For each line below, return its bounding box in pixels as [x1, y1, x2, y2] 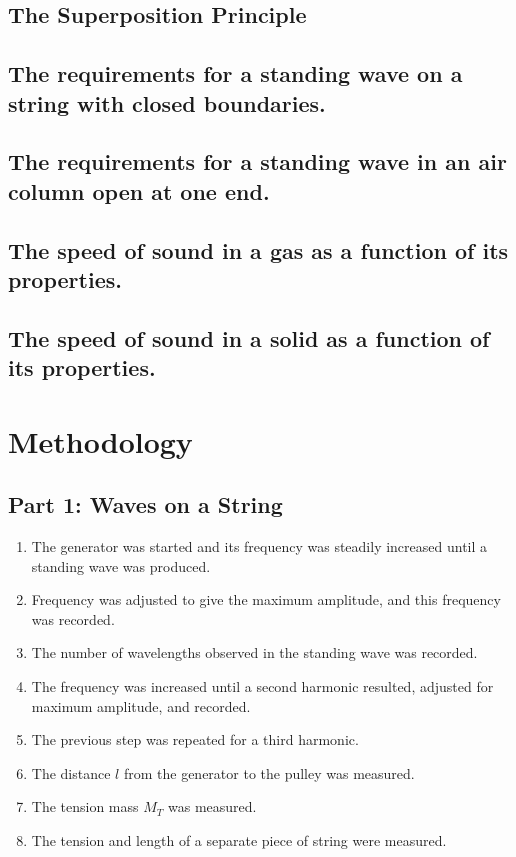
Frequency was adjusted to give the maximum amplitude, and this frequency [31, 589, 501, 610]
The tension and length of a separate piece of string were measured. [31, 829, 447, 850]
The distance [31, 762, 111, 783]
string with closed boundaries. [8, 87, 326, 118]
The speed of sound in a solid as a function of [8, 322, 490, 353]
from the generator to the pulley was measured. [123, 762, 415, 783]
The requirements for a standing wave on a [8, 58, 463, 89]
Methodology [8, 420, 193, 461]
